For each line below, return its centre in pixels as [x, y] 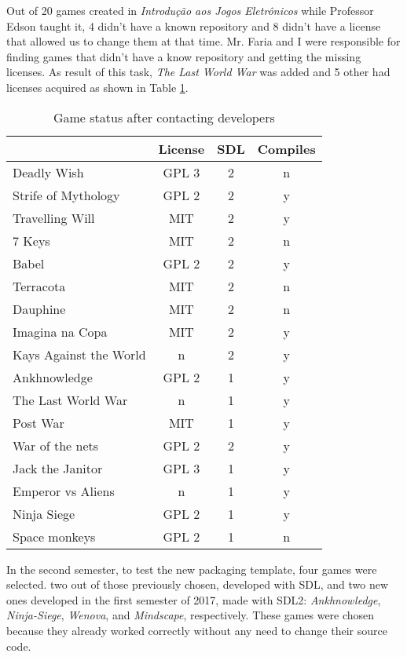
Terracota [39, 286]
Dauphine [39, 308]
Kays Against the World [79, 354]
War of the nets [56, 445]
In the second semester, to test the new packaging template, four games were [192, 569]
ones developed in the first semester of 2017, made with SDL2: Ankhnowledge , [194, 599]
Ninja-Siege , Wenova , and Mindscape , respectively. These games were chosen [191, 615]
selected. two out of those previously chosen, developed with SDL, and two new [198, 584]
